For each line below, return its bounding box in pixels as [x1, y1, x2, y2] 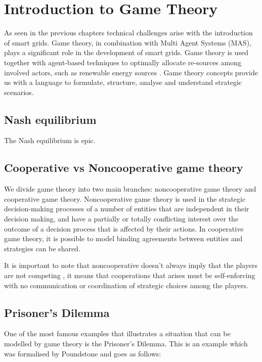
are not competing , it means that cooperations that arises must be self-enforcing [4, 270, 255, 281]
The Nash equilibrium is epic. [4, 135, 96, 146]
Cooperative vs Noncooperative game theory [4, 160, 243, 175]
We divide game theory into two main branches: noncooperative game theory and [4, 184, 256, 194]
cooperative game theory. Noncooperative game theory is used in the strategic [4, 193, 246, 204]
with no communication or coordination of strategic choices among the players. [4, 280, 248, 290]
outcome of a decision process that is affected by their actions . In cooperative [4, 223, 244, 234]
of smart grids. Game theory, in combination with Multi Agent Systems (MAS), [4, 37, 251, 48]
